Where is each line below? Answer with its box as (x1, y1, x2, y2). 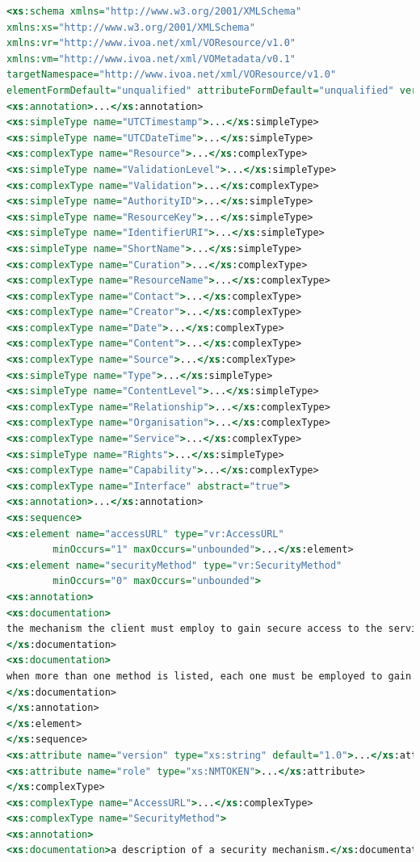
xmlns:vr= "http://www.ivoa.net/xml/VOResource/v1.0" (6, 37, 296, 49)
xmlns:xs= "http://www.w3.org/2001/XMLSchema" (6, 21, 255, 33)
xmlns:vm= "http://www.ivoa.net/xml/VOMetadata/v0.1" (6, 53, 296, 65)
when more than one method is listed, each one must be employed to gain (6, 670, 412, 682)
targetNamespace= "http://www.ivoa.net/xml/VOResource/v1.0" (6, 69, 337, 81)
